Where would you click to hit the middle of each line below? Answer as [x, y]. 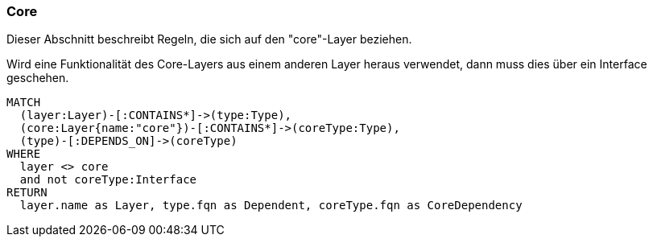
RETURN [27, 193]
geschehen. [38, 78]
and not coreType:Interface [108, 180]
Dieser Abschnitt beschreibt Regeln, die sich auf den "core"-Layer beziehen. [209, 39]
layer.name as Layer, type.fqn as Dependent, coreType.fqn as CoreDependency [271, 206]
